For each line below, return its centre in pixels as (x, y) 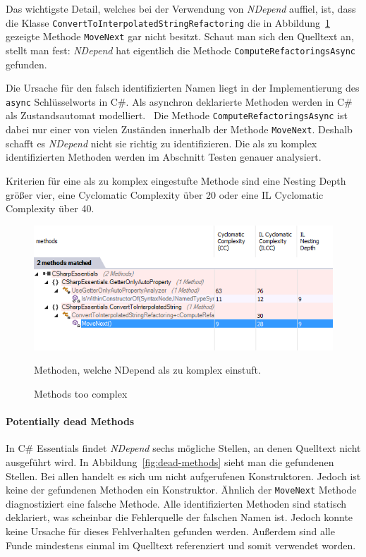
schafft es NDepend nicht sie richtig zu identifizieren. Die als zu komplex (161, 143)
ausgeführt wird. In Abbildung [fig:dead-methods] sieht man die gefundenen (170, 461)
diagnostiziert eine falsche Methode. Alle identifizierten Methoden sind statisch (176, 503)
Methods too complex (81, 393)
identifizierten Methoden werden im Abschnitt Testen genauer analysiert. (164, 157)
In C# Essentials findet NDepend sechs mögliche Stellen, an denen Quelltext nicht (183, 448)
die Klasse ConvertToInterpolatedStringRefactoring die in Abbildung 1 (168, 22)
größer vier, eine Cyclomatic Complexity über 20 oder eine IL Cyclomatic (165, 194)
